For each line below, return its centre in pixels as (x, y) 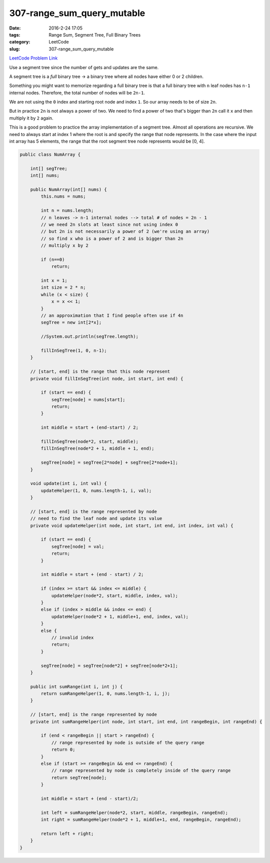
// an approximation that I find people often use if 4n (112, 315)
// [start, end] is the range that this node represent (100, 372)
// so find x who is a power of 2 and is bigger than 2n (112, 238)
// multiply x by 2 (64, 246)
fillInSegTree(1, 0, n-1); (74, 350)
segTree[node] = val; (78, 546)
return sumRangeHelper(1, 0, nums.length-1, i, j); (105, 694)
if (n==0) (53, 259)
